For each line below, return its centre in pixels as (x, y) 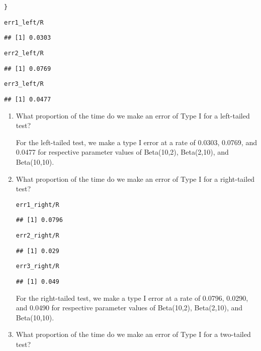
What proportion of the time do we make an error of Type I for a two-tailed (133, 334)
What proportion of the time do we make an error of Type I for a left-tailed (133, 115)
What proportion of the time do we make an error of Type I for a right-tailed (135, 179)
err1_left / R (24, 22)
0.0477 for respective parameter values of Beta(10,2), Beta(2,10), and (122, 152)
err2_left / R (24, 53)
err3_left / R (24, 84)
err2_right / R (37, 236)
